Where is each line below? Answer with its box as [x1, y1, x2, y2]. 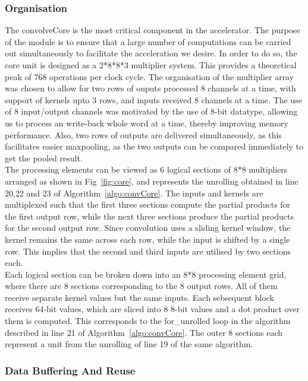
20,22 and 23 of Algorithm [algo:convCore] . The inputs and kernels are [5, 186, 263, 199]
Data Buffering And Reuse [5, 363, 136, 377]
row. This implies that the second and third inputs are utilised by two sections [5, 245, 291, 257]
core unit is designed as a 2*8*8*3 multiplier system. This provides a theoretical [5, 59, 297, 71]
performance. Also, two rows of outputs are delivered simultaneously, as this [5, 128, 282, 141]
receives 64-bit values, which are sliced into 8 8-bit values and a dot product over [5, 303, 300, 315]
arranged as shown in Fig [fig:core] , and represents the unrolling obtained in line [5, 174, 298, 187]
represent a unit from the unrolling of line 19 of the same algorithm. [5, 338, 253, 350]
